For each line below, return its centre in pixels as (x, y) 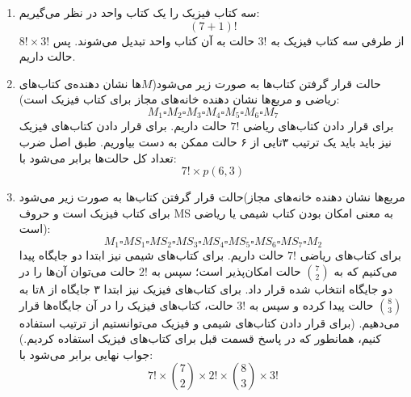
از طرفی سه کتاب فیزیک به (338, 40)
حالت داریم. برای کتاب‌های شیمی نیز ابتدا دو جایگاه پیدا (151, 255)
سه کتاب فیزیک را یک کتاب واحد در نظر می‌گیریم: (139, 12)
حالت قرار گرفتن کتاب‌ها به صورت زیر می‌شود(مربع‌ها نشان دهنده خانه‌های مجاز (212, 197)
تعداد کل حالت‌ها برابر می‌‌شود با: (98, 157)
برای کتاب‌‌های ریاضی (350, 255)
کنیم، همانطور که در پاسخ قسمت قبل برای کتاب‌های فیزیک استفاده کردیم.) (200, 338)
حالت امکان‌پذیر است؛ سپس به (226, 271)
